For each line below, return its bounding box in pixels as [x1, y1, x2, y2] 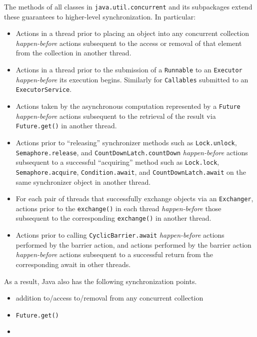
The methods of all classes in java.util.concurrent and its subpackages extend [4, 1, 252, 11]
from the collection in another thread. [15, 47, 131, 58]
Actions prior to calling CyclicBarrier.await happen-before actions [15, 230, 224, 240]
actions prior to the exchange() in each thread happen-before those [15, 203, 221, 213]
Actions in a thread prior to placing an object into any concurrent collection [15, 28, 249, 38]
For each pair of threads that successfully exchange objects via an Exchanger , [15, 193, 253, 204]
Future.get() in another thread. [15, 120, 117, 131]
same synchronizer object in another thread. [15, 176, 151, 187]
